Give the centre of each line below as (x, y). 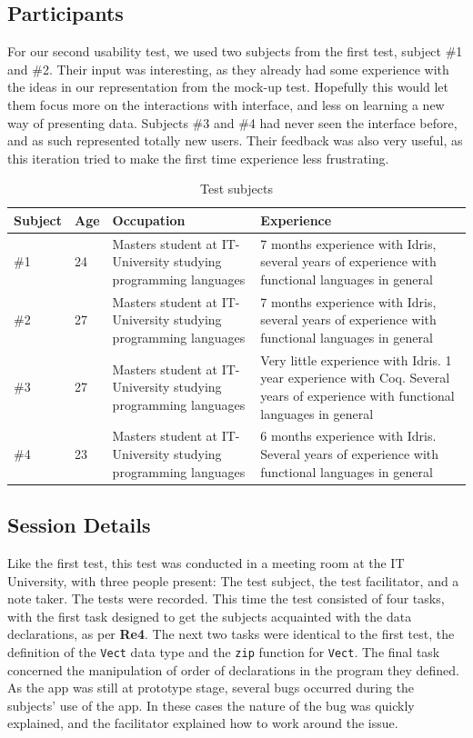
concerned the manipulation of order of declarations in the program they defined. (233, 669)
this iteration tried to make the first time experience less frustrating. (198, 158)
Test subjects (236, 189)
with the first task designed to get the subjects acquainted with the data (210, 616)
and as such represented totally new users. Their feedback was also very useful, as (235, 140)
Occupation (149, 219)
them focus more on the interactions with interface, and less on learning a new (226, 104)
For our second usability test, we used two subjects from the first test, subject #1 (235, 51)
